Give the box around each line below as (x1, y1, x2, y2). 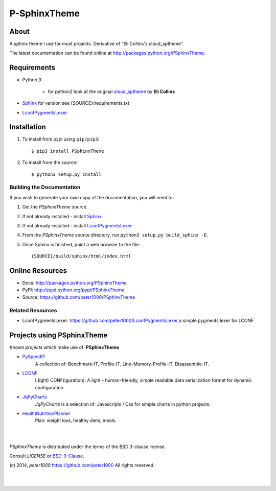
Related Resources (9, 307, 57, 314)
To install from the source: (22, 159, 78, 166)
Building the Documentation (9, 184, 81, 191)
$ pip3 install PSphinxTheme (31, 148, 104, 154)
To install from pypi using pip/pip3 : (22, 136, 100, 143)
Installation (9, 123, 46, 131)
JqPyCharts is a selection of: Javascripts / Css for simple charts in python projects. (35, 401, 211, 407)
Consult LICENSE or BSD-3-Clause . (9, 453, 84, 459)
